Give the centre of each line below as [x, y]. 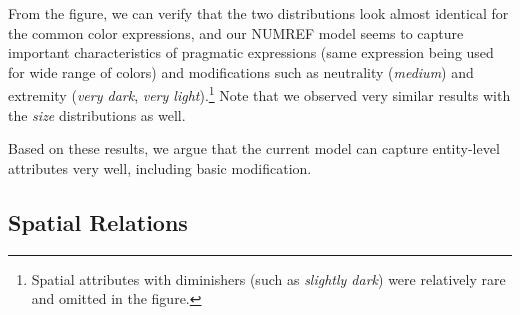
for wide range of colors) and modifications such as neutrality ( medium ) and [241, 71]
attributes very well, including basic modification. [160, 167]
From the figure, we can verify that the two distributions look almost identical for [258, 13]
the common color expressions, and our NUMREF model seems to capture [236, 32]
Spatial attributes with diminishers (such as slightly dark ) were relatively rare [268, 278]
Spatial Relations [98, 221]
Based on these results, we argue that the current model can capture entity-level [254, 148]
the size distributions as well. [97, 114]
